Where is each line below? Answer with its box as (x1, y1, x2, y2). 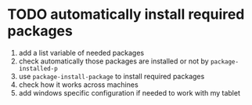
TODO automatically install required (7, 5, 245, 24)
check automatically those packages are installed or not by (18, 56, 209, 66)
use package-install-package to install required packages (18, 71, 205, 81)
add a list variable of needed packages (18, 48, 145, 57)
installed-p (18, 64, 58, 72)
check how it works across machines (18, 80, 139, 89)
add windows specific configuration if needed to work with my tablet (18, 88, 240, 97)
